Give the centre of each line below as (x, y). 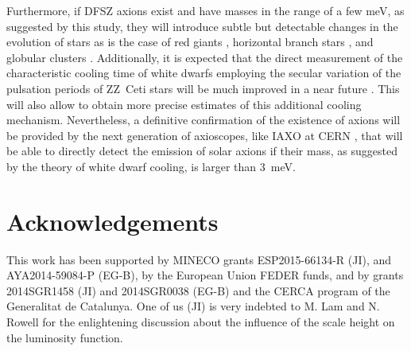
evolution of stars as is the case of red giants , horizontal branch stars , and (190, 42)
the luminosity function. (65, 337)
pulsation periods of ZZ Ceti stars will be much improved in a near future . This (203, 88)
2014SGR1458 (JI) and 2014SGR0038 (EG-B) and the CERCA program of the (198, 290)
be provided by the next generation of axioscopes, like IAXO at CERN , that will (205, 135)
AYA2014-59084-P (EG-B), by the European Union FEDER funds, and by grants (205, 275)
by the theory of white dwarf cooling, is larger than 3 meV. (151, 166)
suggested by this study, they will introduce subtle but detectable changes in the (202, 26)
